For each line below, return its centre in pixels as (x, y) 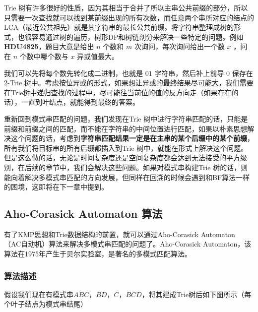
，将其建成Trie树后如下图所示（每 (196, 294)
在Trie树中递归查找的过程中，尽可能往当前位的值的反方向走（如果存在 (118, 92)
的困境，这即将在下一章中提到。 (56, 187)
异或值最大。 (98, 56)
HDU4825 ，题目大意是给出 (49, 46)
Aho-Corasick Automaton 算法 (83, 214)
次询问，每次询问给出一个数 (179, 46)
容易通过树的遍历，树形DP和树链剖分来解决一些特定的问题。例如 (137, 36)
